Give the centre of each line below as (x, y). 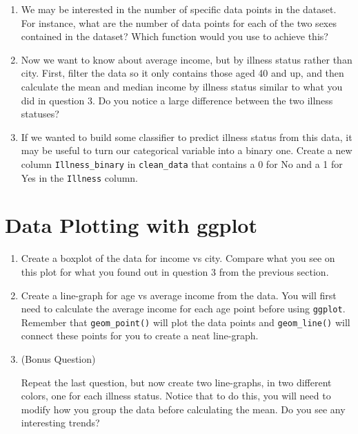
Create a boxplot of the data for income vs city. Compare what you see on (178, 258)
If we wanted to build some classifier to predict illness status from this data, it (187, 136)
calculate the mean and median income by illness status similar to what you (182, 86)
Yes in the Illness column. (80, 177)
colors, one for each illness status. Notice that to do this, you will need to (176, 396)
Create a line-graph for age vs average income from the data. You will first (179, 295)
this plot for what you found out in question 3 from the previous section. (175, 271)
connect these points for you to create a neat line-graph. (140, 336)
